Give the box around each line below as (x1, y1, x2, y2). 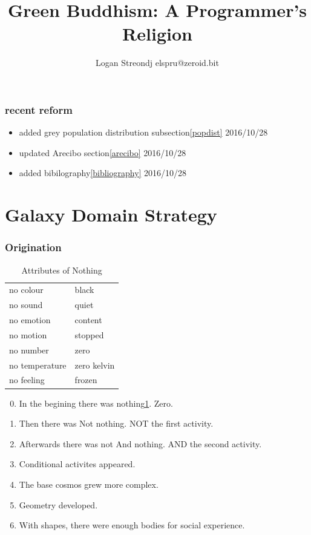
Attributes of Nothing (21, 263, 102, 276)
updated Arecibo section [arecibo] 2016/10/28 (19, 146, 186, 159)
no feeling (9, 373, 45, 386)
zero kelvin (74, 358, 115, 371)
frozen (74, 373, 97, 386)
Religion (122, 21, 192, 46)
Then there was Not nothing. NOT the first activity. (19, 417, 214, 430)
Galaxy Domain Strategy (5, 202, 217, 227)
